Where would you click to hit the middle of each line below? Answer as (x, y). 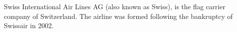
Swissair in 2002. (29, 25)
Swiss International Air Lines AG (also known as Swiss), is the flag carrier (115, 6)
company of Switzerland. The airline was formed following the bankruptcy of (118, 16)
